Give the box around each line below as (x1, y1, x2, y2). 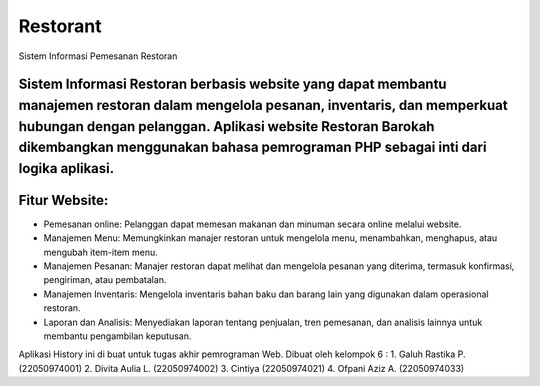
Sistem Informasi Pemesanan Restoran (18, 50, 178, 62)
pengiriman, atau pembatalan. (43, 274, 167, 286)
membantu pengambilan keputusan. (43, 330, 192, 342)
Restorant (18, 15, 102, 37)
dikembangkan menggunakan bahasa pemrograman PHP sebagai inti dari (18, 139, 487, 156)
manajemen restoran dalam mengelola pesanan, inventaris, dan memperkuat (18, 96, 509, 114)
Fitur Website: (18, 191, 109, 209)
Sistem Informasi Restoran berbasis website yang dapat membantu (18, 76, 447, 93)
